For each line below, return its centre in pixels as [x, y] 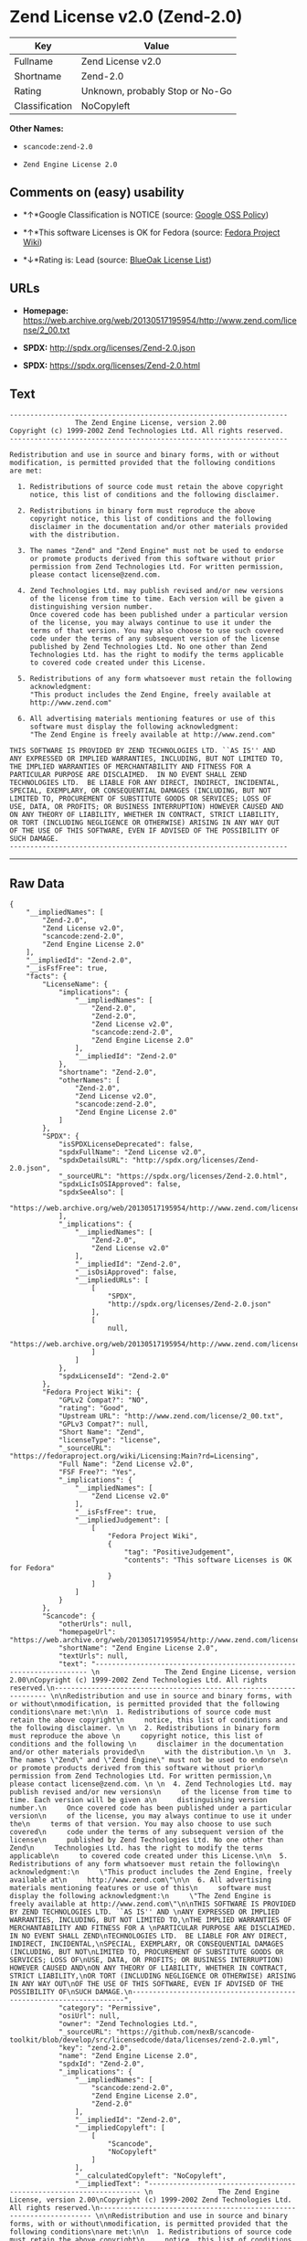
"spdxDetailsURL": [93, 1161]
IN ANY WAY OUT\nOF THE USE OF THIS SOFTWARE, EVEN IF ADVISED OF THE [147, 1984]
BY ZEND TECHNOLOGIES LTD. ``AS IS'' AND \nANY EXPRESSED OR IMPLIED [145, 1912]
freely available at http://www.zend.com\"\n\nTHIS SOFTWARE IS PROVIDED [153, 1904]
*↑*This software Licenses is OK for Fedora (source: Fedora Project [151, 232]
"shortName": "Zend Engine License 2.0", [138, 1648]
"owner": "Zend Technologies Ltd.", [128, 2024]
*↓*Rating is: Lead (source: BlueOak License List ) [117, 260]
